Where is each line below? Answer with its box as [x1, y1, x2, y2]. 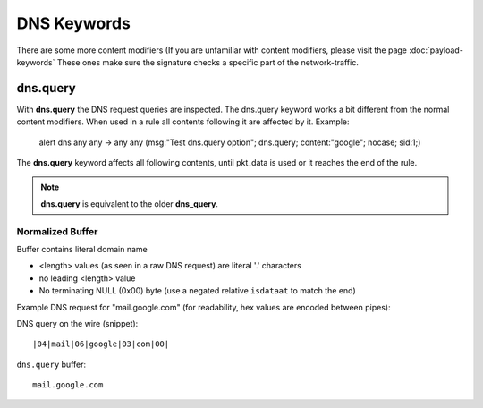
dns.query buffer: [16, 359, 87, 370]
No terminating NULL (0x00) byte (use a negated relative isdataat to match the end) [38, 285, 357, 296]
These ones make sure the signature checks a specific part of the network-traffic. [56, 56, 360, 67]
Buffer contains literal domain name [16, 243, 148, 254]
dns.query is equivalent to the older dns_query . [40, 198, 219, 209]
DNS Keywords [16, 13, 131, 33]
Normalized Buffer [16, 225, 98, 237]
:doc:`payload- [408, 45, 464, 55]
